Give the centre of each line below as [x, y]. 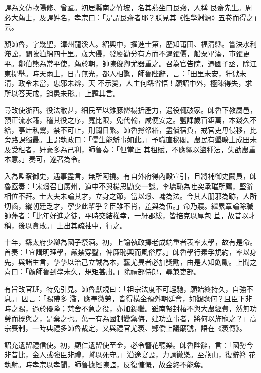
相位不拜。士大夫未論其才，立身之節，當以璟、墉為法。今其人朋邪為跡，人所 [130, 196]
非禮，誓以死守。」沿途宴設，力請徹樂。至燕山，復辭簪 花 [161, 355]
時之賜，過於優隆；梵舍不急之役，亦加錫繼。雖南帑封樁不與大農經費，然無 [127, 308]
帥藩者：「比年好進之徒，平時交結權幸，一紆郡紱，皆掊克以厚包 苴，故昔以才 [130, 215]
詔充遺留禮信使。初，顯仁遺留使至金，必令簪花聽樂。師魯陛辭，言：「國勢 [125, 345]
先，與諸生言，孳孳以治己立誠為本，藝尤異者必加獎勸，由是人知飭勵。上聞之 [130, 262]
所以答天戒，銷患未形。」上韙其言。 [62, 93]
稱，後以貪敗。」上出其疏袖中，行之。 [66, 225]
